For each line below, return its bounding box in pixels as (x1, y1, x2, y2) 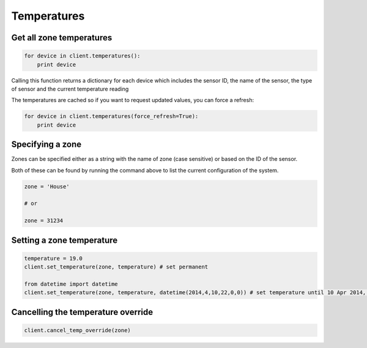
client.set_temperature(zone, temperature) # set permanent (24, 264, 209, 270)
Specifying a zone (11, 139, 82, 150)
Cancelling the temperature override (11, 306, 154, 317)
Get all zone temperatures (11, 32, 113, 43)
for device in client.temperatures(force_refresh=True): (24, 113, 199, 120)
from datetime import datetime (24, 280, 119, 287)
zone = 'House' (24, 183, 70, 190)
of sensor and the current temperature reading (11, 85, 129, 92)
